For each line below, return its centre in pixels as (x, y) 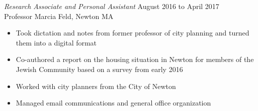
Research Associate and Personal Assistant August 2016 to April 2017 (112, 6)
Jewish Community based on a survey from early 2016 (99, 69)
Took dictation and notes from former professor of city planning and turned (133, 33)
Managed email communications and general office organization (113, 103)
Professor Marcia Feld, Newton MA (59, 16)
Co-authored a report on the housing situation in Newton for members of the (135, 59)
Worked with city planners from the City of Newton (96, 86)
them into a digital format (56, 42)
